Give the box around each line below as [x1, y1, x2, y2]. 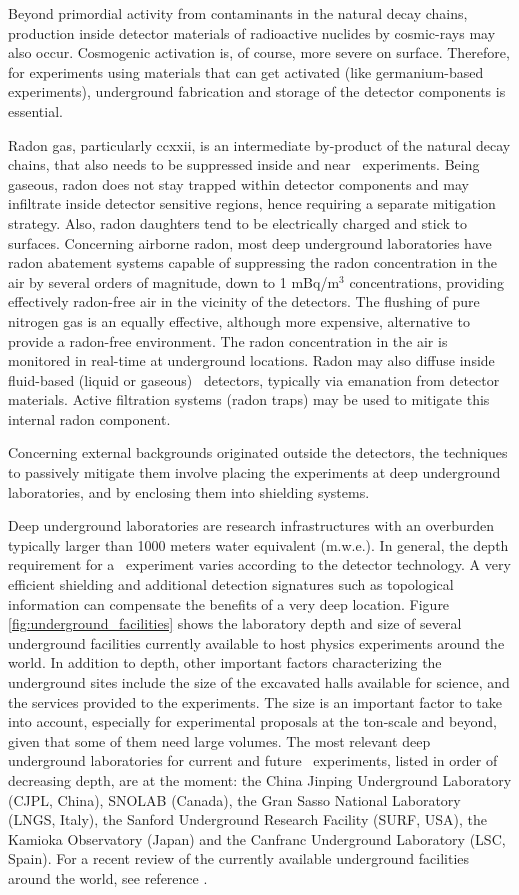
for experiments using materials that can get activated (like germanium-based [8, 61, 484, 82]
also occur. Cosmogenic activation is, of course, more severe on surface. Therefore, [8, 42, 510, 63]
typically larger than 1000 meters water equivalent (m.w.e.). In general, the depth [8, 534, 509, 555]
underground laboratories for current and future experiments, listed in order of [8, 750, 498, 771]
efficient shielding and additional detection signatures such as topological [8, 574, 454, 595]
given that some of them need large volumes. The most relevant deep [8, 730, 431, 751]
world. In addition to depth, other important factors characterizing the [8, 652, 442, 673]
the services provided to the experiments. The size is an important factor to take [8, 691, 503, 712]
